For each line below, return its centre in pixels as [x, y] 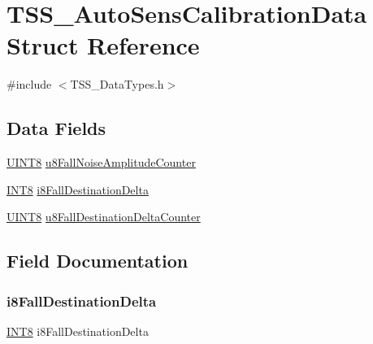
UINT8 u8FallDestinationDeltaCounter [104, 217]
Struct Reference [103, 45]
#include [29, 84]
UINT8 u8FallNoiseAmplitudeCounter [101, 162]
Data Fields [56, 128]
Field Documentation [98, 261]
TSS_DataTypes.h [117, 84]
